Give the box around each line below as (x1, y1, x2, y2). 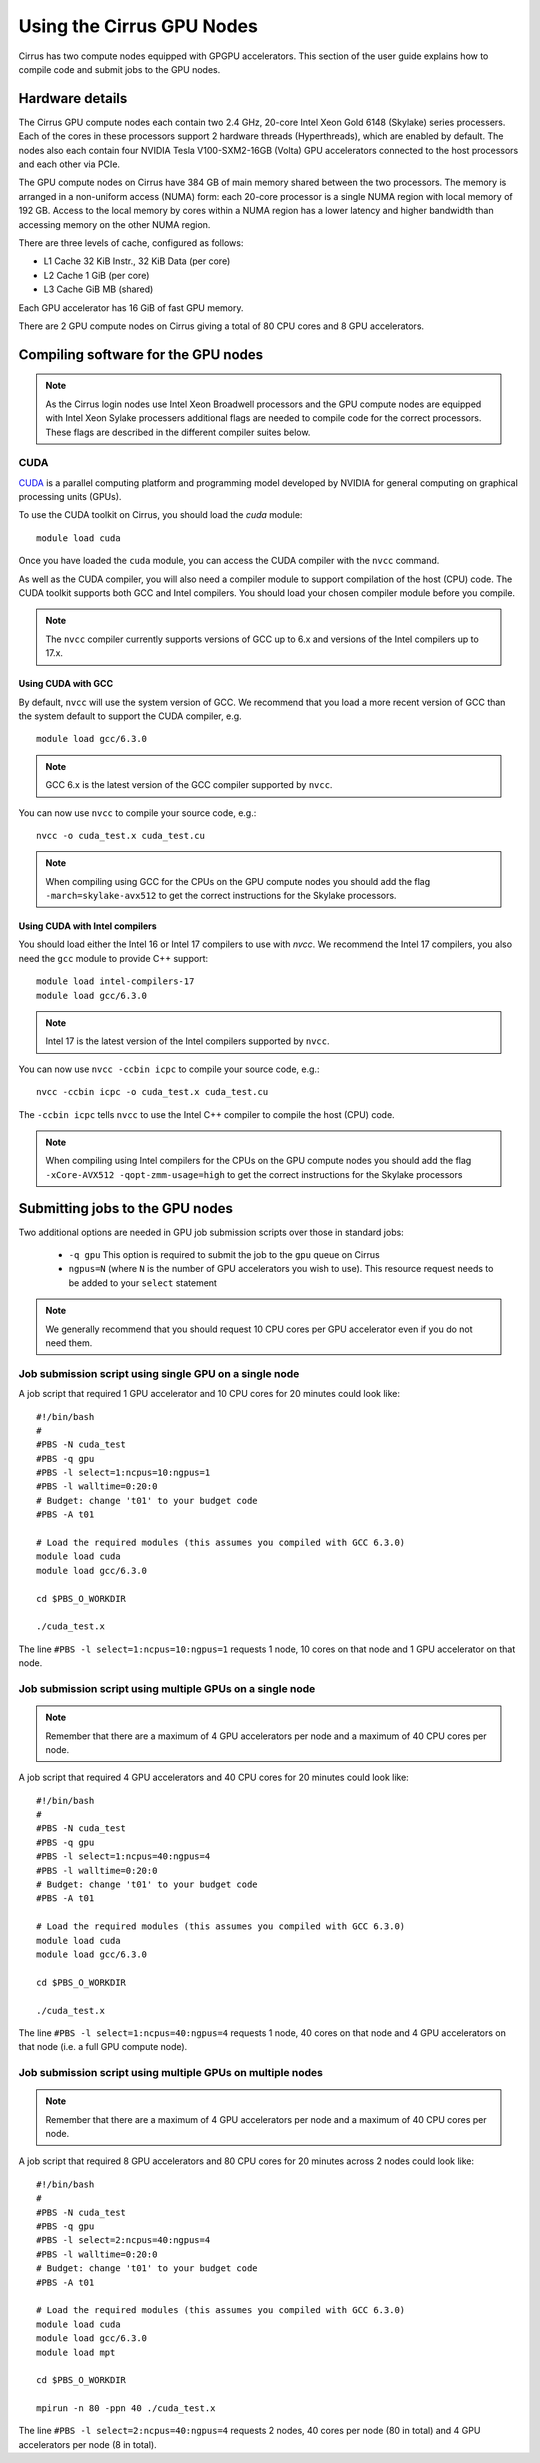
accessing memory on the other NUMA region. (18, 218, 211, 230)
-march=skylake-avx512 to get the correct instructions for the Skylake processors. (45, 890, 397, 902)
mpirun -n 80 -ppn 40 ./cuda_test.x (36, 2403, 216, 2414)
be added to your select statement (68, 1276, 217, 1289)
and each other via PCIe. (18, 158, 120, 170)
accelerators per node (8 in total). (18, 2438, 157, 2450)
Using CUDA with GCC (18, 678, 114, 690)
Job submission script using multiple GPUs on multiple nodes (18, 2066, 324, 2080)
